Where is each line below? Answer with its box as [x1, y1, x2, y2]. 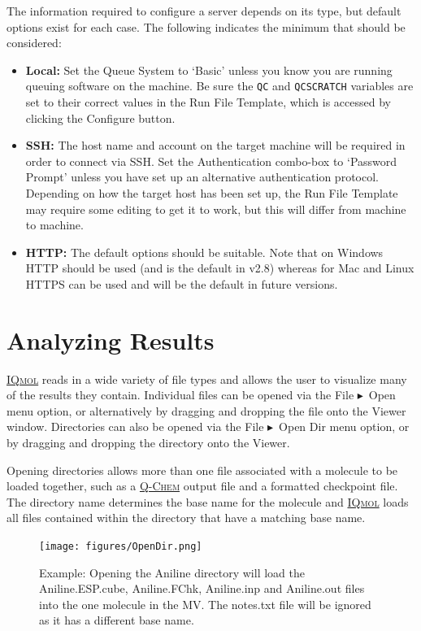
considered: [7, 34, 62, 51]
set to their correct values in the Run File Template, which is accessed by [25, 94, 391, 111]
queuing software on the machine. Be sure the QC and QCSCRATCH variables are [25, 77, 414, 94]
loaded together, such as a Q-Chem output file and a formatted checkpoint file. [7, 477, 398, 494]
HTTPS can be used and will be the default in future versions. [25, 275, 338, 292]
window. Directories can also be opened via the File [7, 418, 264, 435]
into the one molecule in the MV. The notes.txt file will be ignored [39, 595, 371, 612]
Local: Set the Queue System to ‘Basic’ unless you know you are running [25, 61, 393, 78]
